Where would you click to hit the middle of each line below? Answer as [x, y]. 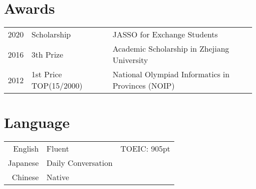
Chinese [25, 177]
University [130, 60]
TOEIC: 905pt [145, 149]
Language [37, 122]
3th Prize [48, 54]
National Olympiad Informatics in [171, 74]
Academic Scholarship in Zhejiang [171, 49]
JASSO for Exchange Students [165, 34]
